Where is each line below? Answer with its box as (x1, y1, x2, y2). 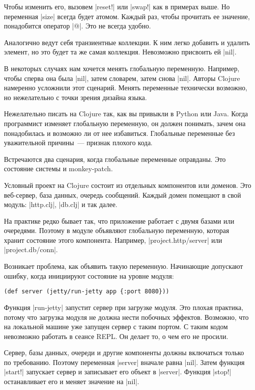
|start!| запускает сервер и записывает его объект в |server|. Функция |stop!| (4, 366, 231, 377)
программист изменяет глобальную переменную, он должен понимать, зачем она (4, 118, 246, 128)
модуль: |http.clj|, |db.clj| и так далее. (4, 199, 117, 209)
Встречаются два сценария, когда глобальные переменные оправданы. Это (4, 154, 226, 164)
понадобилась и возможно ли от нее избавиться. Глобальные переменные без (4, 128, 235, 138)
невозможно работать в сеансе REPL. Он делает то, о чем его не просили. (4, 331, 228, 341)
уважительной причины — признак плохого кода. (4, 137, 153, 148)
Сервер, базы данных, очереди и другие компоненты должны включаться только (4, 347, 244, 358)
